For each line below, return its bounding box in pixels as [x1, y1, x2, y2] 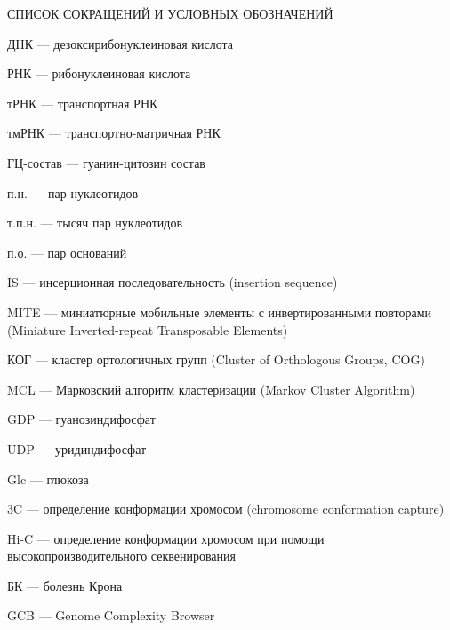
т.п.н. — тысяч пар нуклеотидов [7, 213, 183, 232]
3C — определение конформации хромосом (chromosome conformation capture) [7, 499, 445, 518]
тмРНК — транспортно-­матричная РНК [7, 124, 221, 142]
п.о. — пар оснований [7, 243, 127, 261]
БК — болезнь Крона [7, 576, 123, 594]
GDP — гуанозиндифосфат [7, 410, 156, 428]
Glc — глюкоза [7, 469, 89, 488]
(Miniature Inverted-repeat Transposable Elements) [7, 320, 288, 339]
